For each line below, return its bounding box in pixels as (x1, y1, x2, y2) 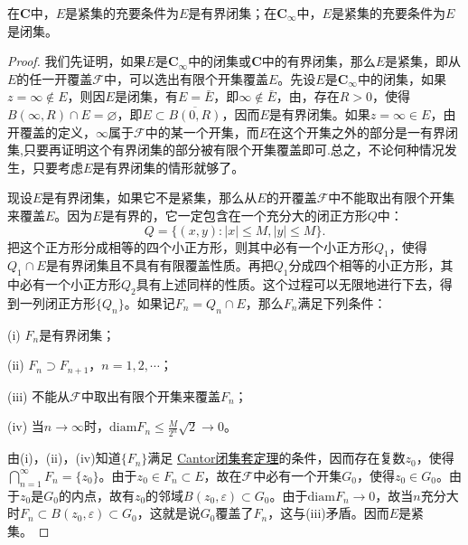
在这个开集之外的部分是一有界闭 (268, 122, 458, 141)
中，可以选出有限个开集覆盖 (104, 69, 268, 88)
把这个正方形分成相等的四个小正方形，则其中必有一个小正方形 (7, 237, 374, 256)
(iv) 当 (7, 417, 44, 436)
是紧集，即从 (385, 52, 462, 70)
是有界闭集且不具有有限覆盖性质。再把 (45, 256, 274, 275)
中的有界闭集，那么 (261, 52, 376, 70)
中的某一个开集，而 (145, 122, 259, 141)
